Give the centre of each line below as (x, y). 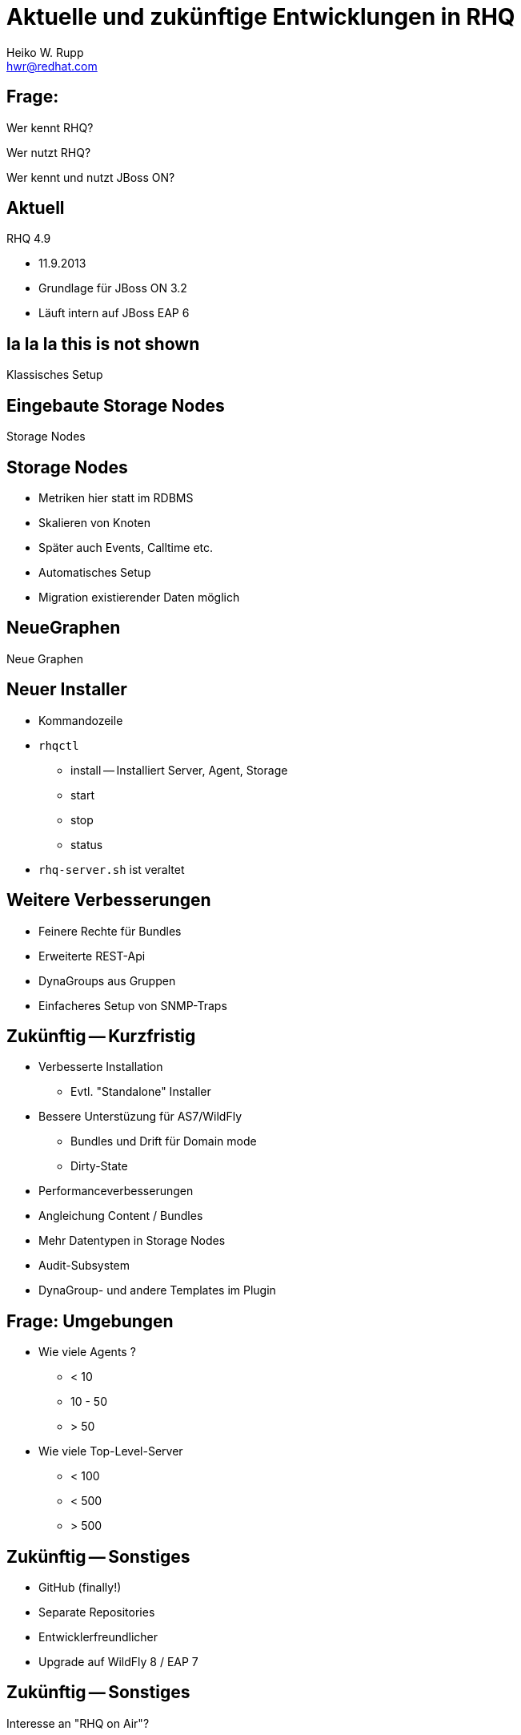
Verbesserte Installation (101, 1067)
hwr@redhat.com (52, 66)
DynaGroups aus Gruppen (107, 980)
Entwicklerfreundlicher (98, 1637)
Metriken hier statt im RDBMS (116, 497)
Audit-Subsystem (84, 1266)
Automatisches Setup (95, 572)
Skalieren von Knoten (95, 522)
